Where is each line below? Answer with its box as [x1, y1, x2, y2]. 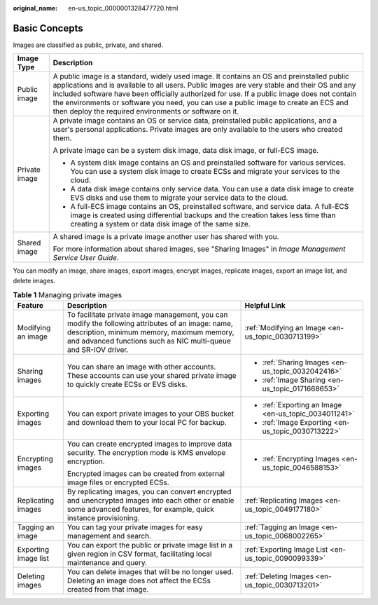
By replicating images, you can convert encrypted [66, 487, 232, 497]
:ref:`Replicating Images [244, 496, 323, 505]
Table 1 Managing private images [13, 290, 122, 300]
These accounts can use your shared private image [66, 371, 237, 381]
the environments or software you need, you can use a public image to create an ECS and [52, 98, 349, 108]
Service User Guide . [52, 253, 119, 263]
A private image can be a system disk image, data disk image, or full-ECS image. [52, 146, 319, 156]
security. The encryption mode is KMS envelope [66, 448, 226, 458]
